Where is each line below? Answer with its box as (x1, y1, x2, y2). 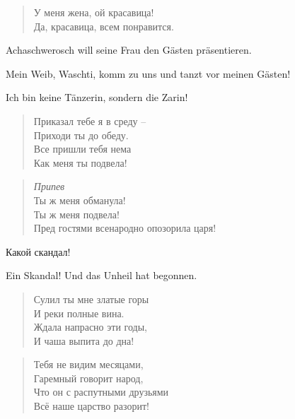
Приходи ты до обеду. (33, 127, 129, 142)
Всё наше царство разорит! (33, 399, 149, 413)
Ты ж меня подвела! (33, 206, 120, 221)
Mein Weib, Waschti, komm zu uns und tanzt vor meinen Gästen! (6, 66, 291, 81)
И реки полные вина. (33, 305, 125, 320)
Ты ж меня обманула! (33, 192, 126, 207)
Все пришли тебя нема (33, 141, 132, 156)
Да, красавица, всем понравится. (33, 18, 174, 33)
